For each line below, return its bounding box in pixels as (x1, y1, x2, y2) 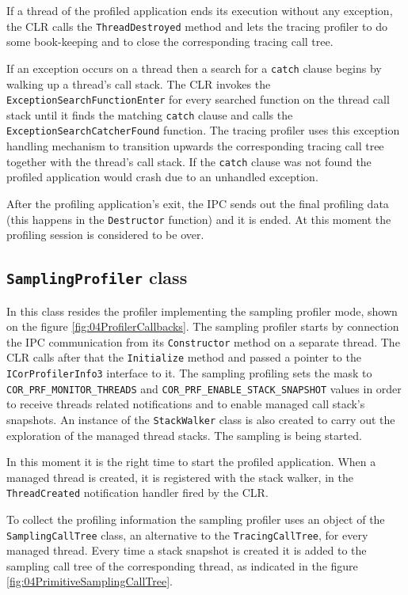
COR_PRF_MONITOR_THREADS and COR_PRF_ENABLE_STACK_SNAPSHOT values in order (6, 380, 402, 396)
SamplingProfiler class (6, 265, 188, 290)
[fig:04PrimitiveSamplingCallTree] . (6, 573, 173, 589)
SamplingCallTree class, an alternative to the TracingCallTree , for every (6, 526, 368, 543)
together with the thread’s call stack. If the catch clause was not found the (6, 153, 372, 169)
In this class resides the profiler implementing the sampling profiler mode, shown (6, 302, 398, 319)
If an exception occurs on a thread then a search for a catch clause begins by (6, 59, 382, 76)
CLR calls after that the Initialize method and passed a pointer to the (6, 349, 361, 366)
